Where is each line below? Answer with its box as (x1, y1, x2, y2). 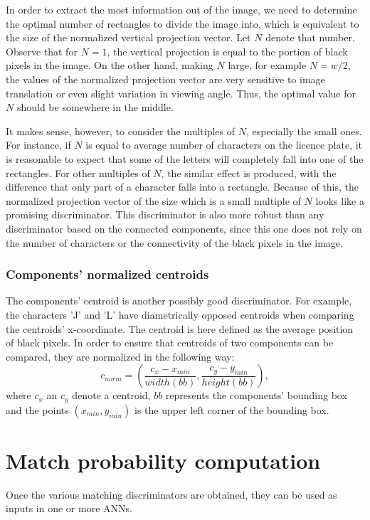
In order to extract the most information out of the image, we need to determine (6, 2, 357, 16)
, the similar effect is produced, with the (161, 165, 337, 180)
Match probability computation (6, 445, 321, 474)
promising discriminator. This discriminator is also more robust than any (6, 207, 324, 222)
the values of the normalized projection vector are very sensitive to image (6, 71, 325, 86)
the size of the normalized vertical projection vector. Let (6, 30, 251, 45)
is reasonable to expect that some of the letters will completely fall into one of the (6, 151, 364, 166)
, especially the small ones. (245, 123, 362, 138)
